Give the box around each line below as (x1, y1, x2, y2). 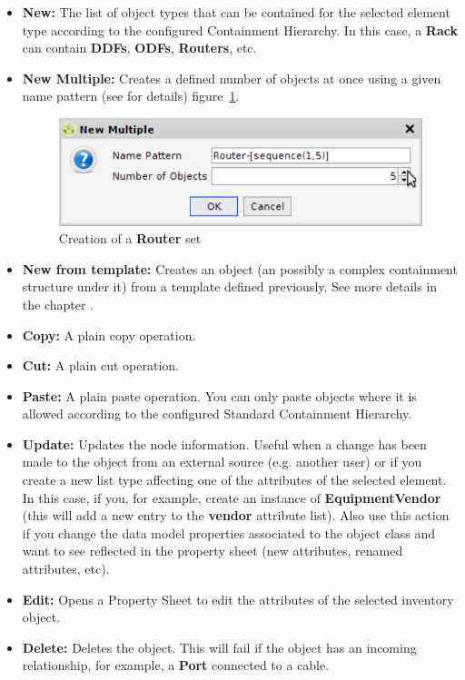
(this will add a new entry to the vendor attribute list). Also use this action (22, 506, 450, 525)
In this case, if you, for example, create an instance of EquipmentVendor (22, 488, 441, 507)
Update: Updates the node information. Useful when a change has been (22, 434, 427, 453)
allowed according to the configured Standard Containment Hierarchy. (22, 404, 412, 423)
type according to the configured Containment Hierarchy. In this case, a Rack (22, 20, 458, 39)
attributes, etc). (22, 559, 110, 578)
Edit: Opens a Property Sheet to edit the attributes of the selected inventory (22, 589, 454, 608)
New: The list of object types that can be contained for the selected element (22, 3, 450, 21)
